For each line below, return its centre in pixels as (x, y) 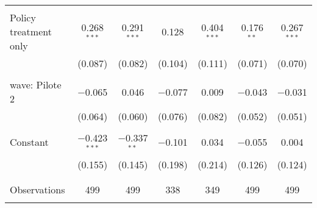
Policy (23, 17)
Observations (37, 189)
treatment (31, 31)
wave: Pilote (36, 84)
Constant (29, 142)
